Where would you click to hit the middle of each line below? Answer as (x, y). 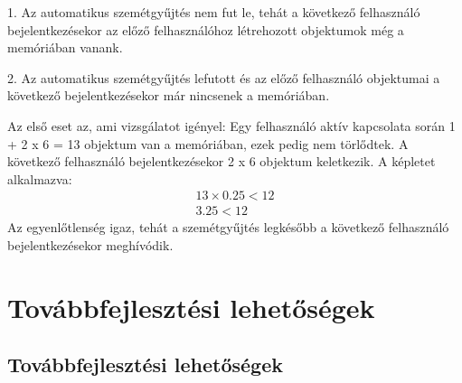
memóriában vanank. (65, 47)
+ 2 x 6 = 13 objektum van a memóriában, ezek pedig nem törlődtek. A (208, 143)
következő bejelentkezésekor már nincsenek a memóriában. (169, 95)
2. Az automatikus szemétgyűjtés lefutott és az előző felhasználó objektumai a (224, 77)
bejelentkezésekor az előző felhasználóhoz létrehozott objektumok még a (206, 29)
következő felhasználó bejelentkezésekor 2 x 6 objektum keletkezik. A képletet (222, 161)
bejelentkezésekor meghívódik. (90, 245)
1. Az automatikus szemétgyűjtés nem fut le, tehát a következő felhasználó (214, 12)
